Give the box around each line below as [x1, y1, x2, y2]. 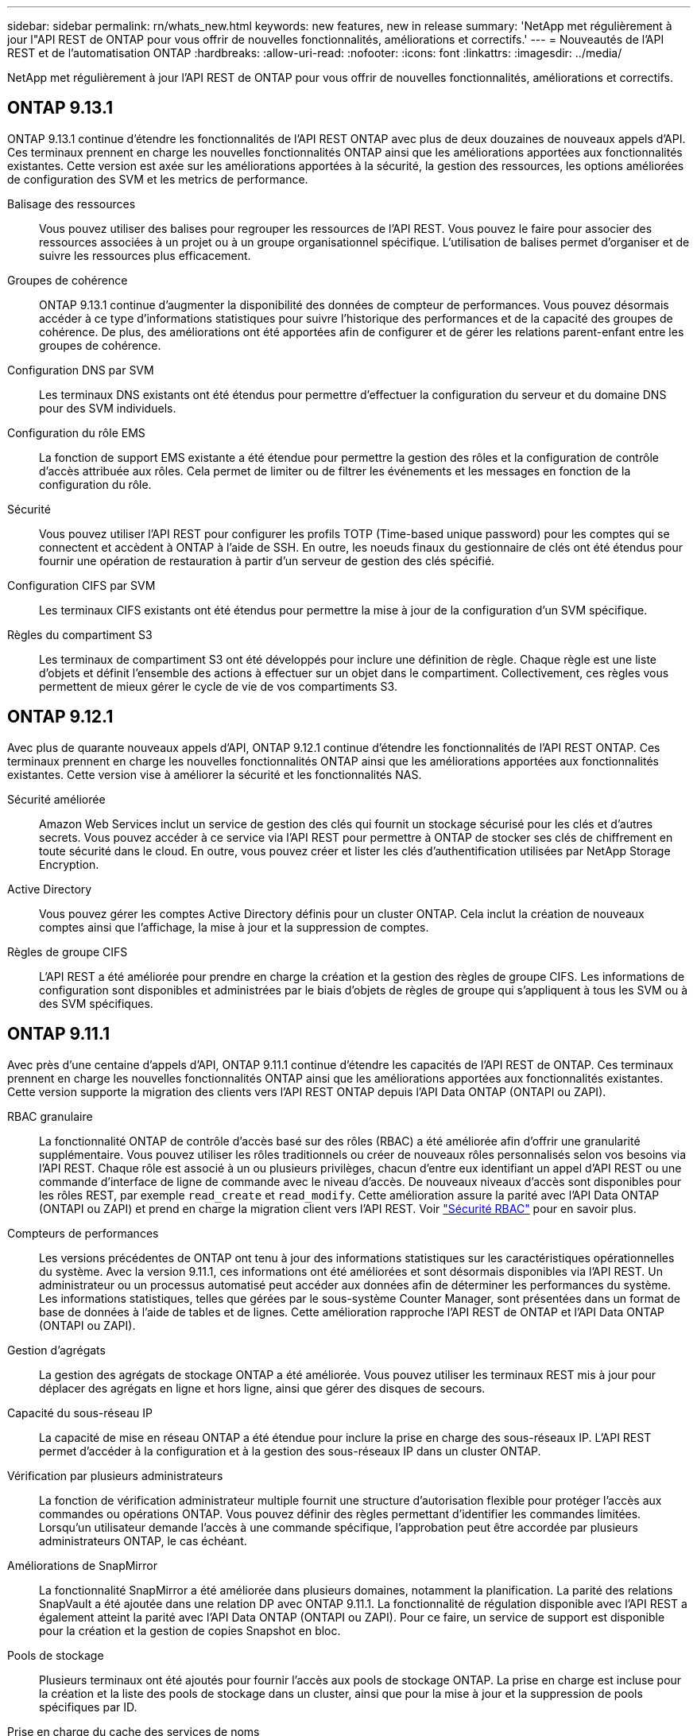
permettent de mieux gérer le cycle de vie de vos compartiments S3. [39, 679, 397, 693]
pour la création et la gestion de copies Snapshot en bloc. [39, 1623, 341, 1637]
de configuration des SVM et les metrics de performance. [7, 172, 308, 186]
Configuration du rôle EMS [7, 425, 145, 440]
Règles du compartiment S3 [7, 627, 153, 641]
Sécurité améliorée [7, 792, 106, 806]
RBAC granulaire [7, 1109, 93, 1123]
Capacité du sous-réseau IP [7, 1405, 153, 1420]
